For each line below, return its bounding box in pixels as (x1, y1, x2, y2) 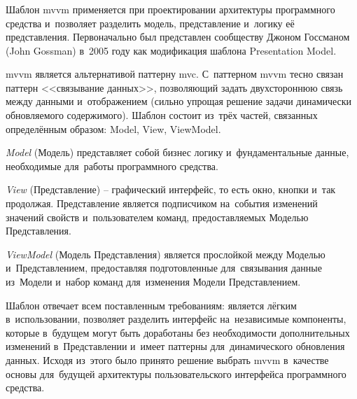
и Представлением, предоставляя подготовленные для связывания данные (6, 260, 322, 275)
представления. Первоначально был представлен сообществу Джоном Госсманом (6, 29, 350, 44)
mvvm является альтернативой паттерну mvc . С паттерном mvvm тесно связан (6, 66, 344, 81)
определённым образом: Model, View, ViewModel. (6, 121, 221, 136)
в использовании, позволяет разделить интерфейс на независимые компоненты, (6, 311, 346, 326)
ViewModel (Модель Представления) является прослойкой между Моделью (6, 246, 325, 261)
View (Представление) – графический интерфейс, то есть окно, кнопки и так (6, 182, 336, 197)
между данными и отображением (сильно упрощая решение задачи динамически (6, 94, 352, 108)
